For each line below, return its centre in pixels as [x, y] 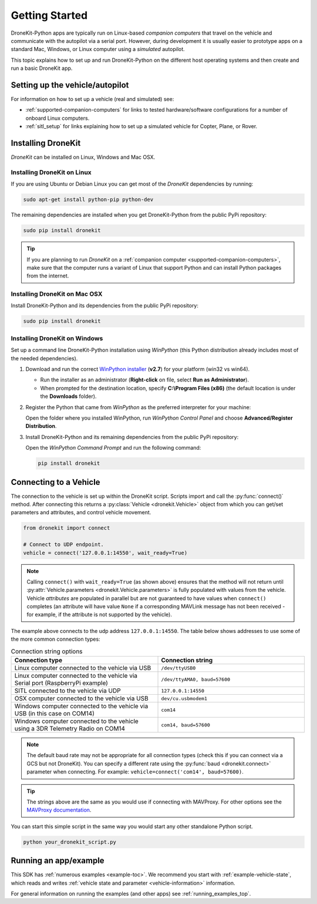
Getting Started [49, 15]
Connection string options [47, 651]
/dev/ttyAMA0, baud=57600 [196, 679]
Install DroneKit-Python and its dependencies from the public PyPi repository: [105, 306]
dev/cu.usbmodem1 [184, 699]
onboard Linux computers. [58, 118]
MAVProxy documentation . [59, 810]
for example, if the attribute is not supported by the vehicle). [100, 615]
